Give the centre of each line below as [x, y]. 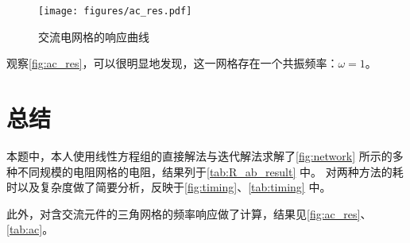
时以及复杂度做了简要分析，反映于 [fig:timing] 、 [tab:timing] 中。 [169, 187]
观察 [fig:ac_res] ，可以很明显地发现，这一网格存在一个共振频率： [172, 63]
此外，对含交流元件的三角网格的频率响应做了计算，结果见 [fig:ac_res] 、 [189, 213]
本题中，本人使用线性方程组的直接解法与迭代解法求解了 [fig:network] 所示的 [199, 155]
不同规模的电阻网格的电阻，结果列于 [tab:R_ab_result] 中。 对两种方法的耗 [210, 171]
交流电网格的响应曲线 [94, 36]
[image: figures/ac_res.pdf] [115, 11]
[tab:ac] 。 [30, 229]
